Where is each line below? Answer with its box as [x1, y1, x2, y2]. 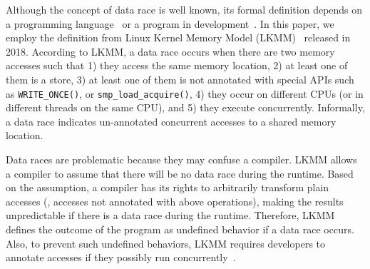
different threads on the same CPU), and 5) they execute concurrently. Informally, [6, 100, 365, 115]
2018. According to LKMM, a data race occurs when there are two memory [6, 44, 335, 59]
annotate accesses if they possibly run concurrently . [6, 250, 236, 265]
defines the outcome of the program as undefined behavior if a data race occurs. [6, 221, 354, 236]
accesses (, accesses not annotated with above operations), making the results [6, 193, 344, 208]
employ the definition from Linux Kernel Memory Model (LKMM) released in [6, 30, 351, 45]
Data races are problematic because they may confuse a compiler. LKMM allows [6, 152, 357, 166]
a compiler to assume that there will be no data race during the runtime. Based [6, 166, 354, 181]
